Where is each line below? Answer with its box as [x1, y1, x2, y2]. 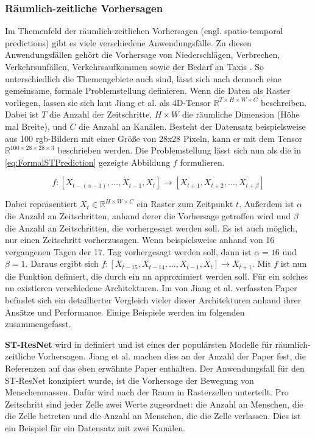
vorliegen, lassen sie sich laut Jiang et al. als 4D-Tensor [5, 96, 211, 108]
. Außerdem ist [239, 197, 294, 210]
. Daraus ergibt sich [25, 257, 99, 270]
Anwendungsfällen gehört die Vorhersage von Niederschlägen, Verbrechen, [5, 48, 280, 61]
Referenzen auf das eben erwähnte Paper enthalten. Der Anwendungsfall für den [5, 361, 305, 374]
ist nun [280, 257, 307, 270]
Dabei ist [5, 108, 39, 121]
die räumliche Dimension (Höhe [182, 108, 300, 121]
